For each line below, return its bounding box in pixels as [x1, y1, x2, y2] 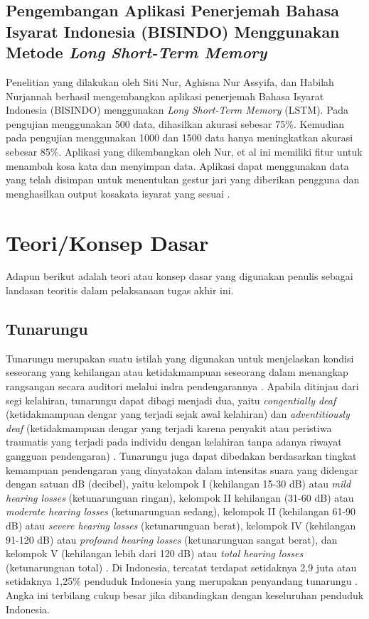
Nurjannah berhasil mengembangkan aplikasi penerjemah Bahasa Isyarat [6, 88, 324, 103]
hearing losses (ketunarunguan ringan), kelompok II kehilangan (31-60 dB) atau [6, 490, 354, 505]
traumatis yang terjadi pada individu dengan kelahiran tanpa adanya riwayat [6, 434, 342, 449]
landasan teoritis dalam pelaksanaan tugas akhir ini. [6, 283, 234, 298]
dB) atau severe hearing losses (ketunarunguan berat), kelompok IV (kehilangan [6, 517, 356, 532]
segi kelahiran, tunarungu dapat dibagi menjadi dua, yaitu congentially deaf [6, 392, 336, 407]
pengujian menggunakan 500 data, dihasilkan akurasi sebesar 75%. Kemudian [6, 116, 345, 131]
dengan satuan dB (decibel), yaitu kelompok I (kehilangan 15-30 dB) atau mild [6, 476, 351, 491]
